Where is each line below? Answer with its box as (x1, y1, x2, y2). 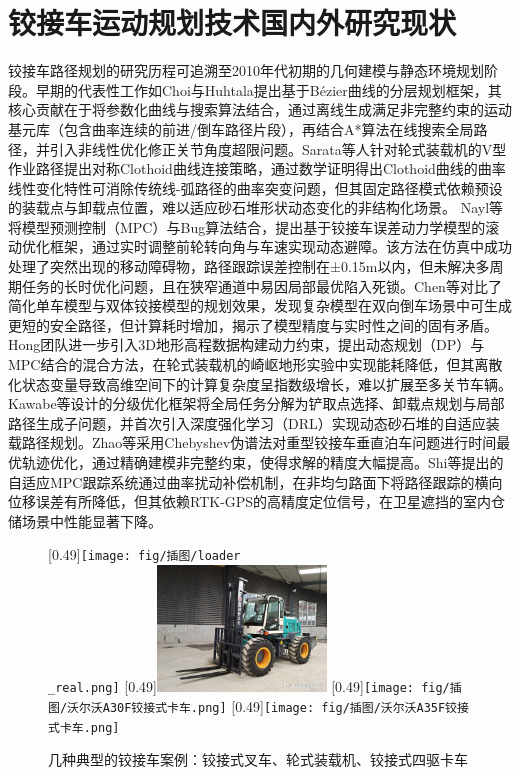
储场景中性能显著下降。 (8, 510, 162, 531)
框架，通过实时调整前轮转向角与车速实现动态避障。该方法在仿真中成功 (49, 236, 512, 257)
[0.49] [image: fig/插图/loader (48, 544, 241, 565)
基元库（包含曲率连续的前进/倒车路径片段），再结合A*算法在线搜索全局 (8, 118, 474, 139)
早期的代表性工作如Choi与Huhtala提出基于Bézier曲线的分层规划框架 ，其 (35, 79, 502, 100)
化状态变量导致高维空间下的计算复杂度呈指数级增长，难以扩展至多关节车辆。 (8, 373, 512, 394)
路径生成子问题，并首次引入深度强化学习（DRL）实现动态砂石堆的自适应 (8, 412, 486, 433)
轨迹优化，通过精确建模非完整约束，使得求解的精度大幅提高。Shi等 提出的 (21, 452, 504, 472)
